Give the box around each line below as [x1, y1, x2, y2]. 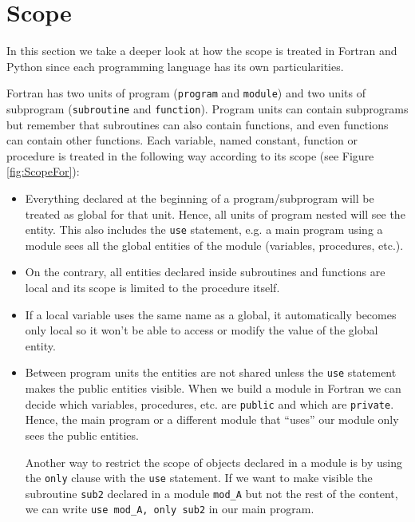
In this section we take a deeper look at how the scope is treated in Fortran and [6, 42, 397, 59]
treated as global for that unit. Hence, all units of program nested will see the [25, 205, 405, 222]
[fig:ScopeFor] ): [6, 163, 80, 180]
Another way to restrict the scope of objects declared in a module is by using [25, 453, 403, 470]
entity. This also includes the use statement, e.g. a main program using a [25, 221, 383, 238]
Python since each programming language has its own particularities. [6, 57, 344, 74]
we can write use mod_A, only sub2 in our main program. [25, 500, 314, 517]
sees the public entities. [25, 426, 139, 443]
